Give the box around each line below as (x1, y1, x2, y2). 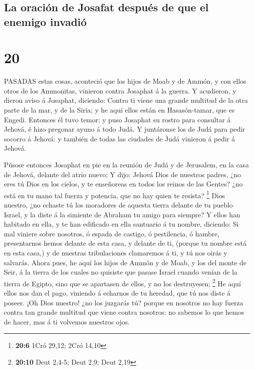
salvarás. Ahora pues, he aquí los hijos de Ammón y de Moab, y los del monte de (4, 257, 247, 267)
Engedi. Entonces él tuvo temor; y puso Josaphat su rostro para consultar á (4, 114, 231, 124)
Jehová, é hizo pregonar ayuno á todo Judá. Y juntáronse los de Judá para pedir (4, 124, 245, 134)
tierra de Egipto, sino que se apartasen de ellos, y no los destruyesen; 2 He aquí (4, 277, 241, 288)
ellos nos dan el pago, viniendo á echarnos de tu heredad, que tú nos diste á (4, 288, 231, 298)
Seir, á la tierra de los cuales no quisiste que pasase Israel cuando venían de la (4, 267, 237, 277)
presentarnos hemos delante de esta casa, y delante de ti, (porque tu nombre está (4, 238, 247, 248)
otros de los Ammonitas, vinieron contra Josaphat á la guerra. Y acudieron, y (4, 85, 236, 95)
